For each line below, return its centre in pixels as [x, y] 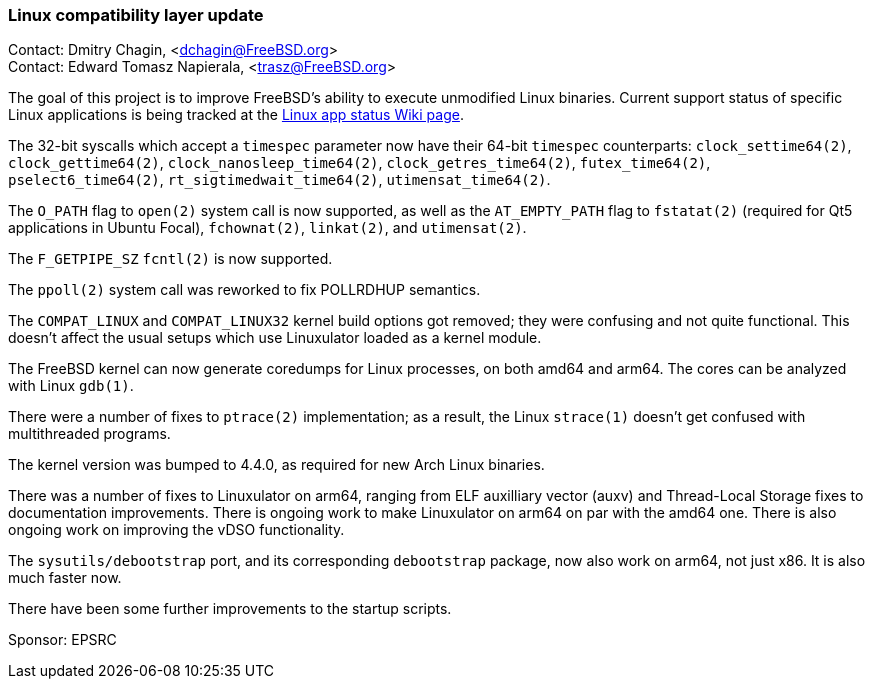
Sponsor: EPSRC [62, 640]
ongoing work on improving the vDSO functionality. [176, 530]
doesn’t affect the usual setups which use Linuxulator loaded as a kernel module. [275, 338]
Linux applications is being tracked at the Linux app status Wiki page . [236, 115]
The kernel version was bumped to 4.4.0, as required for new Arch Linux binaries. [276, 465]
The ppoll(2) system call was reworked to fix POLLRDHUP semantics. [244, 290]
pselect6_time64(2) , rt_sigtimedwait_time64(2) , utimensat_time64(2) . [279, 180]
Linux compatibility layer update [136, 15]
